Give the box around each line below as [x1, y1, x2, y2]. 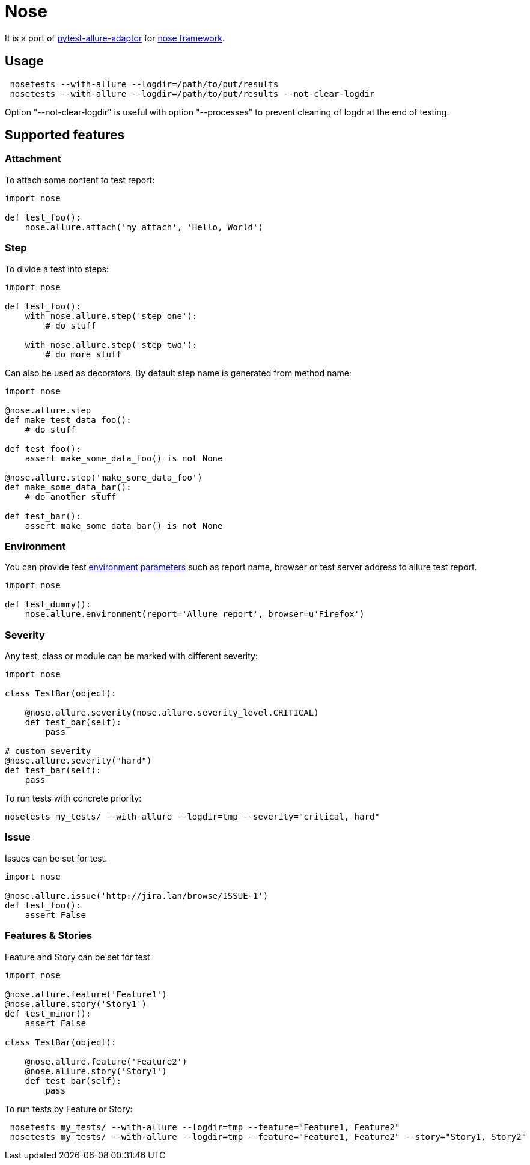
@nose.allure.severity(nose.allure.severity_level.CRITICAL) [25, 708, 319, 718]
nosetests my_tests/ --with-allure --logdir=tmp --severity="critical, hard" [5, 812, 380, 822]
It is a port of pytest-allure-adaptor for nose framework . [5, 32, 225, 43]
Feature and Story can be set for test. [5, 951, 153, 962]
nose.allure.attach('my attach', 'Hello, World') [25, 222, 263, 232]
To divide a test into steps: [5, 263, 109, 274]
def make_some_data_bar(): [5, 482, 132, 492]
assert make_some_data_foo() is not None [25, 453, 223, 463]
